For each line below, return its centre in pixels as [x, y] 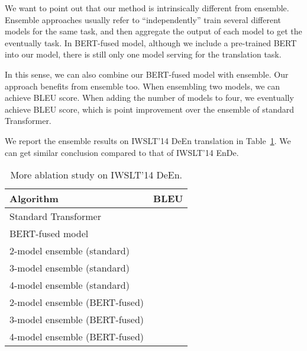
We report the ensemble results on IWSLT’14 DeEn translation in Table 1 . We [148, 140]
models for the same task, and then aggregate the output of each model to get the [153, 31]
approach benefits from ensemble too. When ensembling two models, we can [143, 86]
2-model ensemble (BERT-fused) [77, 302]
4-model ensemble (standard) [70, 285]
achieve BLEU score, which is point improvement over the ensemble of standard [150, 109]
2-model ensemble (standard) [70, 251]
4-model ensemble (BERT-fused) [77, 337]
